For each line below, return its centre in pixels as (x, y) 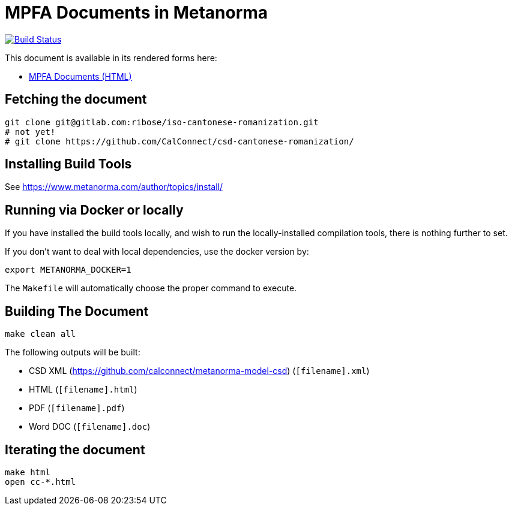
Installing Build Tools (68, 164)
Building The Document (77, 311)
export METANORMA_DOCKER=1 (68, 270)
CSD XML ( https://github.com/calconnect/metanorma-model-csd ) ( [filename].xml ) (199, 371)
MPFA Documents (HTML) (80, 76)
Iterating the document (75, 449)
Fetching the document (76, 99)
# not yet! (30, 132)
